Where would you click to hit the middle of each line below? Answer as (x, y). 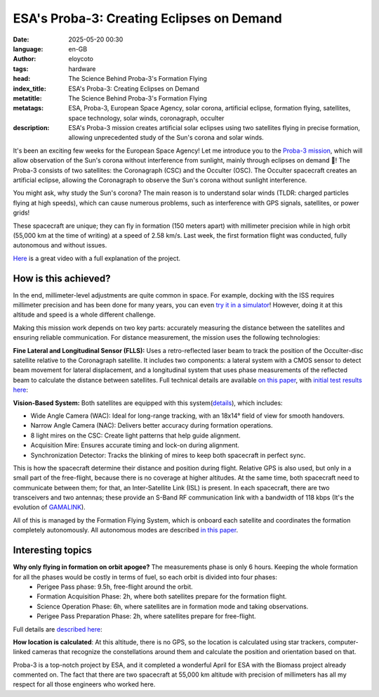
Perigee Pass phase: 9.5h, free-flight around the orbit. (115, 587)
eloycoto (81, 59)
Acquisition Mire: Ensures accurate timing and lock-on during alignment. (135, 445)
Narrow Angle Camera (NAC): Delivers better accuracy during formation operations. (152, 426)
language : (28, 49)
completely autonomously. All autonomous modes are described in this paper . (126, 530)
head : (22, 79)
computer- (343, 642)
